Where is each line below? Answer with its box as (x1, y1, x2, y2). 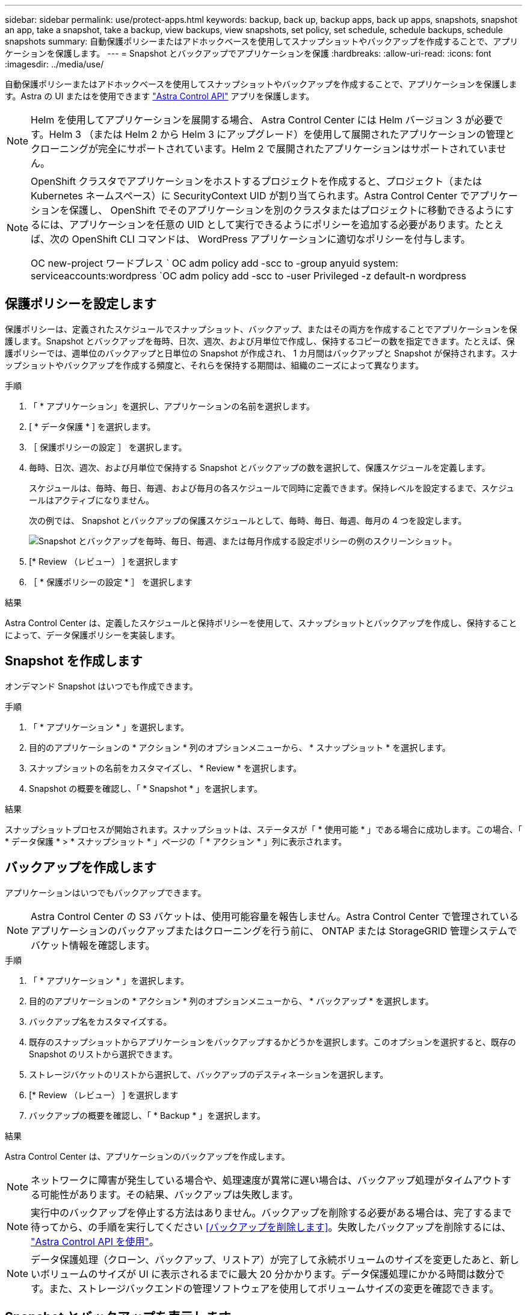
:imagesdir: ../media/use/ (5, 59, 104, 69)
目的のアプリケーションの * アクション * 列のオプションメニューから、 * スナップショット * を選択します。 (29, 742, 451, 753)
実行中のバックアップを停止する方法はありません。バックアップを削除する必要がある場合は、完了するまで (31, 1206, 512, 1219)
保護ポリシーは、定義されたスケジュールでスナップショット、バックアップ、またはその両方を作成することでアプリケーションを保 (5, 323, 517, 334)
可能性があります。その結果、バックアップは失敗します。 (40, 1188, 298, 1201)
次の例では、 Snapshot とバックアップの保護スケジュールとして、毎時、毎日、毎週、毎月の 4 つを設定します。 (29, 515, 467, 526)
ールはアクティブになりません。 (29, 494, 155, 505)
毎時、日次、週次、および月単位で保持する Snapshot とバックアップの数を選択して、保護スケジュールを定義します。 (29, 462, 490, 473)
